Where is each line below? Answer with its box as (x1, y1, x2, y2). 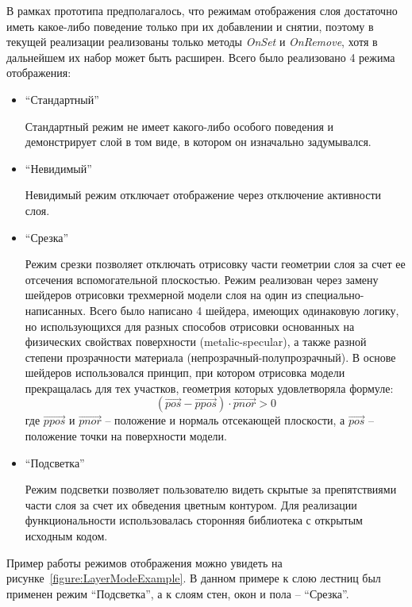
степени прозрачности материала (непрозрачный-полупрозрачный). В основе (25, 348, 396, 365)
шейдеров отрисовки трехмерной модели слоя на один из (25, 286, 302, 303)
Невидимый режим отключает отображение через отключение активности (25, 186, 382, 203)
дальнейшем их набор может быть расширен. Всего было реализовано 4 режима (6, 48, 395, 65)
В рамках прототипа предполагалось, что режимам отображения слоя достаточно (6, 2, 398, 18)
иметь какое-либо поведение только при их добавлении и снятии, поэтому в (6, 17, 374, 34)
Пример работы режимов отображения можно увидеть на (6, 554, 283, 571)
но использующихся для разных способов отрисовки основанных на (25, 317, 355, 334)
